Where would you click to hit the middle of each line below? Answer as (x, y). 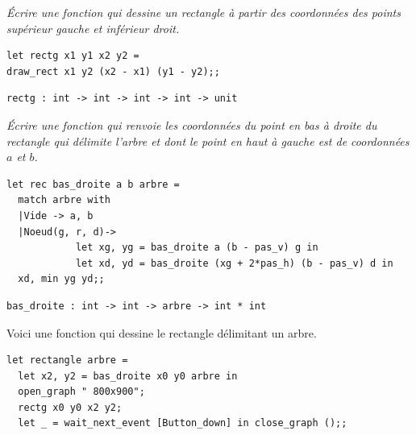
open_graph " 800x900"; (81, 392)
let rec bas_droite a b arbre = (93, 184)
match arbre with (64, 200)
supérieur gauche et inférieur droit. (93, 28)
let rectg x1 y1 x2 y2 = (73, 56)
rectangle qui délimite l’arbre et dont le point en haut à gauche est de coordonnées (208, 141)
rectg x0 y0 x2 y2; (70, 407)
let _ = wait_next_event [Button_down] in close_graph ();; (183, 423)
